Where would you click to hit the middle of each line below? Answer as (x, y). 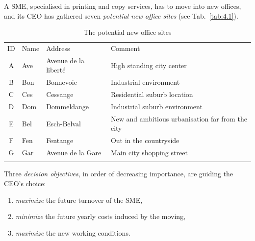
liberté (56, 70)
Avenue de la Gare (74, 153)
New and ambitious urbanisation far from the (179, 118)
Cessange (60, 94)
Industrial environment (145, 82)
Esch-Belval (64, 123)
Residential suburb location (152, 94)
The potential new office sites (127, 32)
